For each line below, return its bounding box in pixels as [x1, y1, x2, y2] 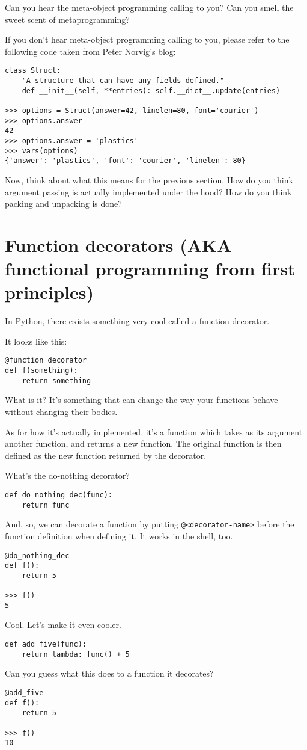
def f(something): [5, 366, 78, 375]
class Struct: [5, 66, 61, 75]
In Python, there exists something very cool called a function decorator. [5, 315, 270, 327]
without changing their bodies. [5, 405, 118, 417]
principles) [5, 280, 94, 304]
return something [22, 376, 91, 385]
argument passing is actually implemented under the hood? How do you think [5, 185, 292, 198]
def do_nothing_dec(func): [5, 490, 112, 499]
